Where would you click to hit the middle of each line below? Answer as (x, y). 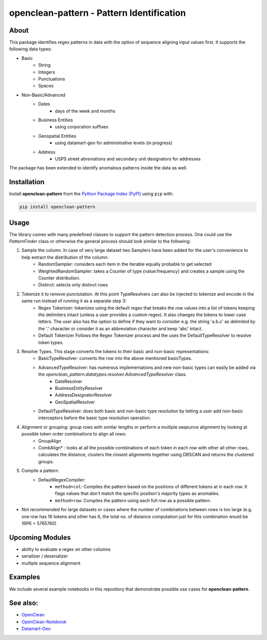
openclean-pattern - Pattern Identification (98, 13)
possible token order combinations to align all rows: (74, 434)
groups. (46, 461)
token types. (51, 342)
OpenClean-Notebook (44, 622)
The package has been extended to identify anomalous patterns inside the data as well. (98, 168)
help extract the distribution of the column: (65, 257)
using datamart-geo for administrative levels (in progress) (114, 143)
